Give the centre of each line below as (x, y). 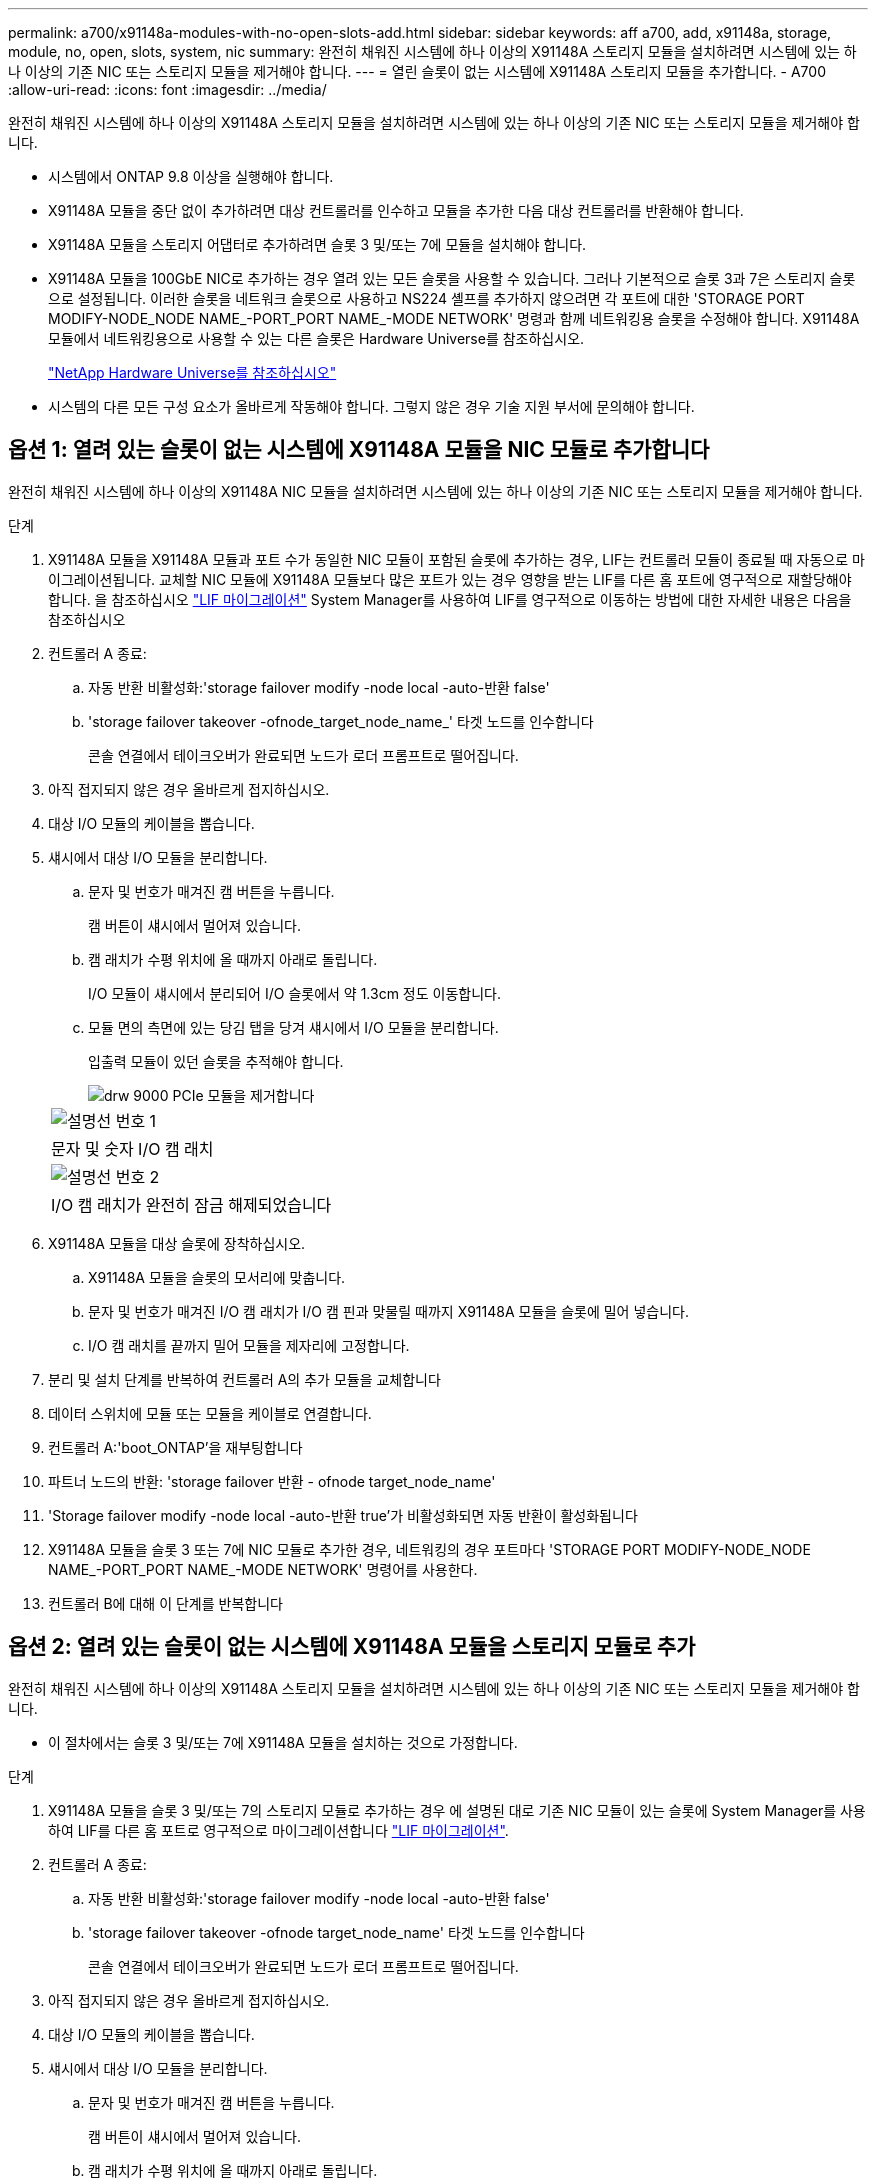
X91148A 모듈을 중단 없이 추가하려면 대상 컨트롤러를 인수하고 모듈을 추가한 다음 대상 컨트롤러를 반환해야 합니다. (396, 210)
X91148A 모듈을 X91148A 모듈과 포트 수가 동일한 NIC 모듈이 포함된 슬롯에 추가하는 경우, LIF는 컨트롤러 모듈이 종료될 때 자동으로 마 (456, 559)
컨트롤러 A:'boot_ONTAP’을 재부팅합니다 (175, 1447)
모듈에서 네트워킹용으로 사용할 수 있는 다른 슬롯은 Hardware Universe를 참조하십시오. (316, 338)
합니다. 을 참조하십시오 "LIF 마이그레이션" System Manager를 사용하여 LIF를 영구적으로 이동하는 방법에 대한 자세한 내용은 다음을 (450, 599)
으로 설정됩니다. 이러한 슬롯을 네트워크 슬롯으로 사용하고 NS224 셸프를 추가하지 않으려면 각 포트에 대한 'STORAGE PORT (426, 298)
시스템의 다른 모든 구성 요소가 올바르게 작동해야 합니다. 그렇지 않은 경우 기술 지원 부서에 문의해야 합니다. (371, 406)
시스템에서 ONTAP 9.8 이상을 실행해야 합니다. (191, 176)
